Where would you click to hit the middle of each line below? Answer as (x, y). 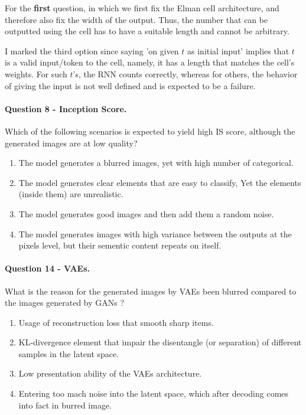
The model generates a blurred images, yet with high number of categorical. (156, 163)
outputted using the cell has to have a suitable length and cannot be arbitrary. (147, 31)
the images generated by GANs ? (65, 303)
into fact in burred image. (65, 405)
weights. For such (36, 73)
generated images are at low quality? (71, 143)
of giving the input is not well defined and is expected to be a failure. (130, 85)
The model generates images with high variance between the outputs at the (155, 233)
